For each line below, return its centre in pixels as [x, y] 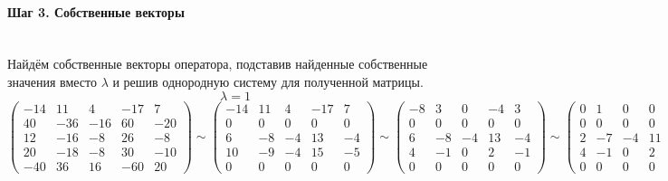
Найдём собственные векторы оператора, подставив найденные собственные [218, 64]
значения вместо [52, 81]
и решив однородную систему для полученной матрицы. [268, 81]
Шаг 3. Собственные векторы [96, 11]
